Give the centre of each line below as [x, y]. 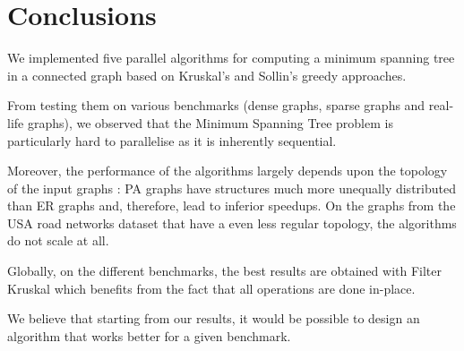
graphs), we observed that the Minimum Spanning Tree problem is [210, 122]
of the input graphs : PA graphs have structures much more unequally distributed [232, 188]
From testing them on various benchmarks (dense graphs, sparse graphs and [216, 105]
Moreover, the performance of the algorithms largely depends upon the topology [228, 171]
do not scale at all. [58, 240]
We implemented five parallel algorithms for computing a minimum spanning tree [231, 58]
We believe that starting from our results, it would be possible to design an [214, 318]
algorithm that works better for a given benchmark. [149, 335]
